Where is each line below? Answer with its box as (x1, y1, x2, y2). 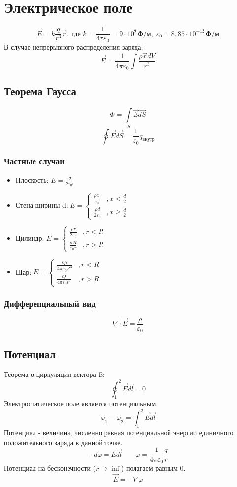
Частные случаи (4, 155, 65, 167)
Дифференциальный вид (4, 297, 96, 309)
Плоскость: (15, 174, 49, 185)
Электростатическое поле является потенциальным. (4, 398, 158, 409)
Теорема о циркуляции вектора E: (4, 369, 105, 379)
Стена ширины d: (15, 200, 68, 210)
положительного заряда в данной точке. (4, 437, 123, 447)
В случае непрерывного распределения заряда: (4, 41, 143, 52)
